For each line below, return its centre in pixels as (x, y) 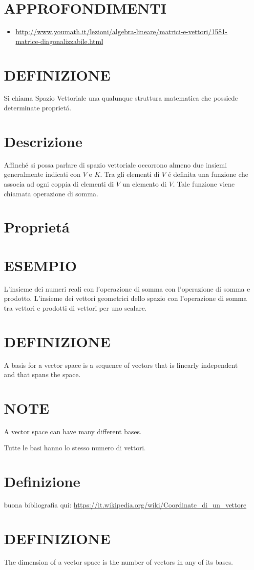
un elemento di (145, 183)
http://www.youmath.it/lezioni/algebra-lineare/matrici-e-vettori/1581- (121, 32)
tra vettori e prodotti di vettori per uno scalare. (75, 307)
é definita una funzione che (208, 174)
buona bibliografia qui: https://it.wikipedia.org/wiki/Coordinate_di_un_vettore (125, 505)
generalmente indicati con (42, 174)
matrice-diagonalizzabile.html (59, 41)
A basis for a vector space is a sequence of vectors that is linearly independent (121, 365)
